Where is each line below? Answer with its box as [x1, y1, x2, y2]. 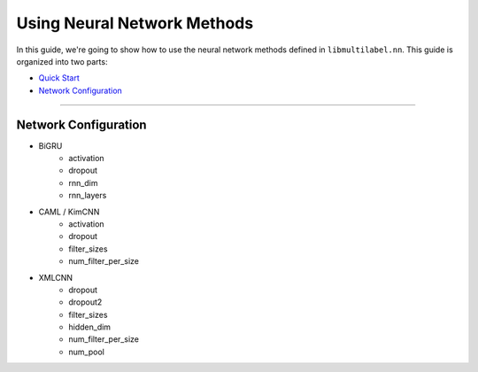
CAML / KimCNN [38, 206, 100, 217]
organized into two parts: [16, 56, 108, 66]
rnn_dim [68, 177, 98, 188]
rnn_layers [68, 190, 107, 201]
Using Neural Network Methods [16, 13, 254, 33]
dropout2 [68, 297, 103, 307]
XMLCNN [38, 272, 73, 283]
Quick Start [38, 73, 80, 83]
